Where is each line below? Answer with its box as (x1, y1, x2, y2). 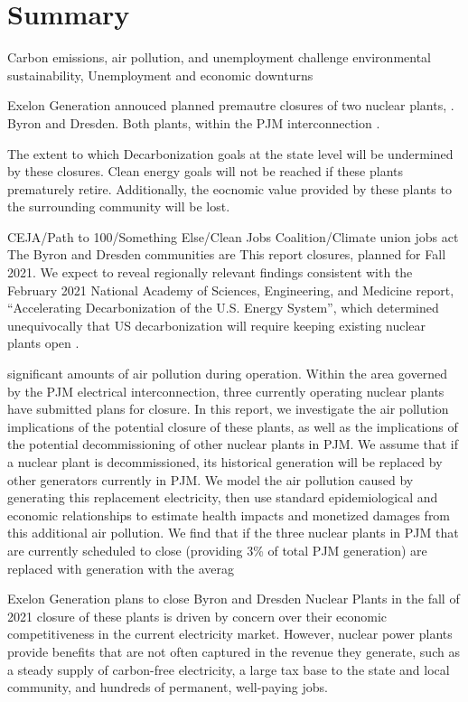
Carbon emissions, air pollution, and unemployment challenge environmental (7, 48, 431, 67)
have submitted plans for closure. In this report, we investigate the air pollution (7, 399, 449, 418)
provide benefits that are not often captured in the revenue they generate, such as (7, 641, 460, 660)
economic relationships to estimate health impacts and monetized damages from (7, 505, 451, 524)
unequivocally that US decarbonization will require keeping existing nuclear (7, 315, 426, 334)
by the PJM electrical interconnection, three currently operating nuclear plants (7, 381, 445, 400)
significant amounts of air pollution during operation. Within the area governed (7, 364, 447, 383)
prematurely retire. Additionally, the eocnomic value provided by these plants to (7, 179, 452, 198)
